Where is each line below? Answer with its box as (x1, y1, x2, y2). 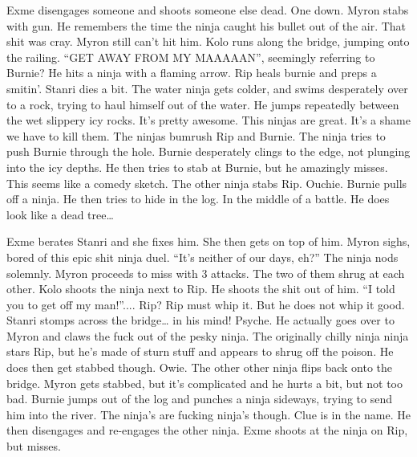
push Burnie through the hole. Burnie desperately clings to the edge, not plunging (6, 143, 411, 160)
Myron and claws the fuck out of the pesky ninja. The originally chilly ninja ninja (6, 327, 409, 344)
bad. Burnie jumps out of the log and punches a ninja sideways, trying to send (6, 390, 392, 407)
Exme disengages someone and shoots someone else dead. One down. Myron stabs (6, 2, 409, 18)
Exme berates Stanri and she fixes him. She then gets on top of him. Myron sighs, (6, 233, 411, 250)
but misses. (6, 438, 61, 455)
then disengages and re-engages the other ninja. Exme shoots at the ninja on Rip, (6, 422, 408, 439)
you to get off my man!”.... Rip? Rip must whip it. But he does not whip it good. (6, 296, 405, 312)
